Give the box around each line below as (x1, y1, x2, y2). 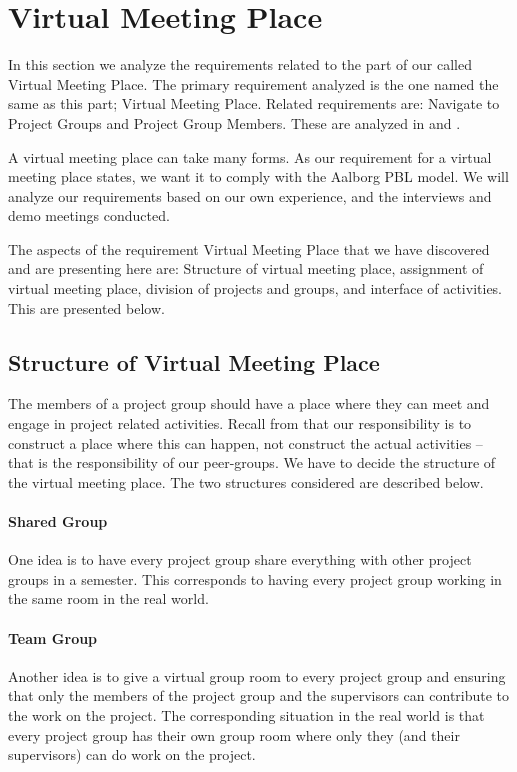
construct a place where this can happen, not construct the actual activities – (8, 432, 483, 453)
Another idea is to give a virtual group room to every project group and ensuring (8, 665, 506, 686)
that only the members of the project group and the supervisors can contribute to (8, 685, 510, 706)
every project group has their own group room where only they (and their (8, 724, 460, 745)
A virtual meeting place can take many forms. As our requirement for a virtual (8, 146, 492, 167)
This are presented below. (8, 297, 165, 318)
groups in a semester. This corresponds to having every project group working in (8, 568, 502, 589)
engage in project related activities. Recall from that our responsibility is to (8, 413, 472, 434)
